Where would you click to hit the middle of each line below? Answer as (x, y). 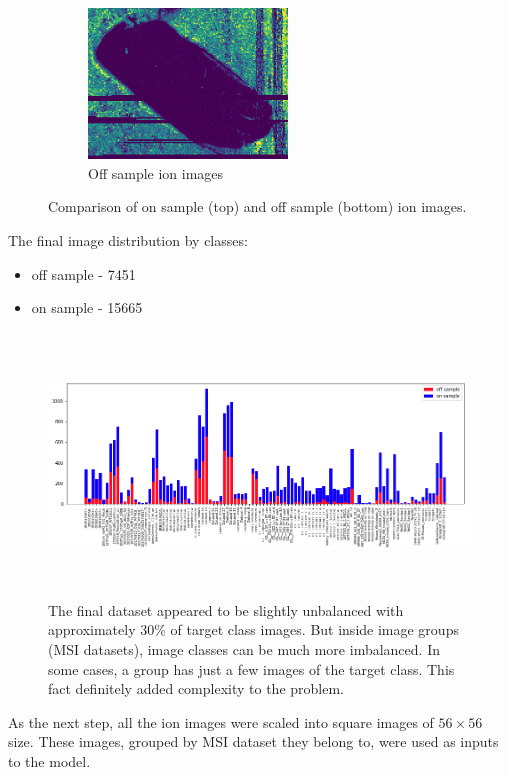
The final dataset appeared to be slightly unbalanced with (226, 609)
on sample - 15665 (87, 307)
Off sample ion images (156, 172)
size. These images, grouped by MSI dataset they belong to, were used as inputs (253, 741)
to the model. (49, 761)
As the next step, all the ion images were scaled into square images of (221, 721)
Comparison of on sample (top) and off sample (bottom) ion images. (257, 206)
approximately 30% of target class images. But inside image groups (253, 629)
